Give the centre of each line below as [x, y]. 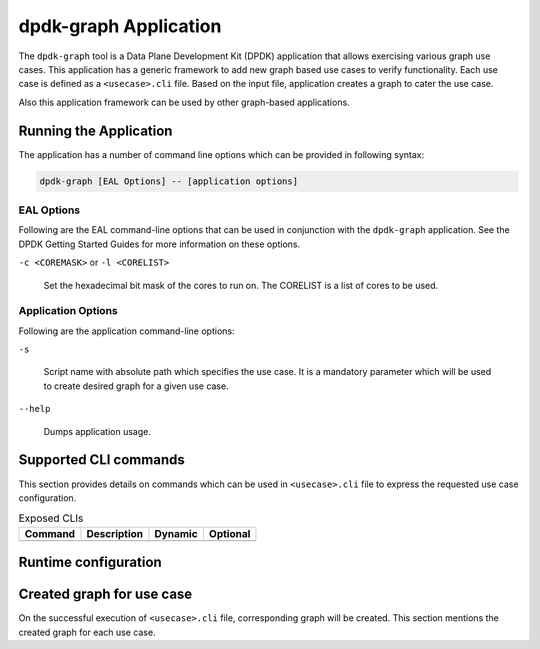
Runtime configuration [90, 562]
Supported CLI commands [101, 460]
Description [115, 533]
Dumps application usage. [97, 431]
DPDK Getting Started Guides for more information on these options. [159, 244]
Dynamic [176, 533]
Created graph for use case [105, 594]
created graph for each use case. [87, 632]
